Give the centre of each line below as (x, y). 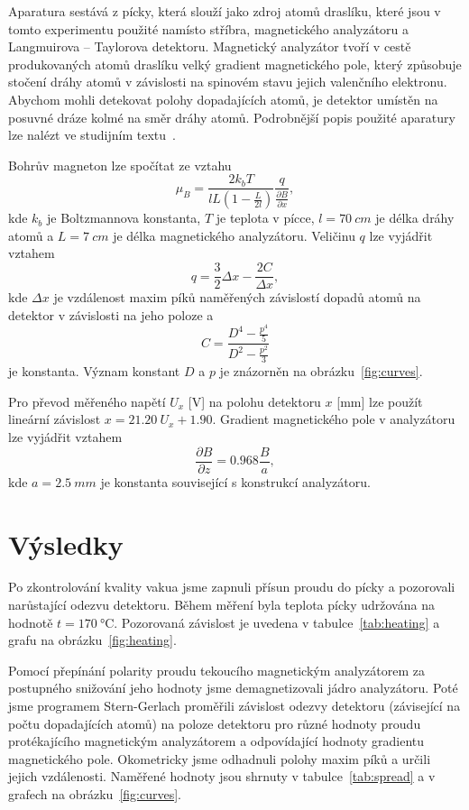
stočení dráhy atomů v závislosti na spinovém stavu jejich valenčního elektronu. (228, 82)
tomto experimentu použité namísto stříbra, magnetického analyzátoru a (209, 28)
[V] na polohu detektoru (254, 401)
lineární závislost (55, 419)
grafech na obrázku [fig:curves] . (95, 793)
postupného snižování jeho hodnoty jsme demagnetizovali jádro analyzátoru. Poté (233, 688)
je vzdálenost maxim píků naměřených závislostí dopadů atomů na (237, 297)
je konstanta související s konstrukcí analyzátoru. (235, 481)
